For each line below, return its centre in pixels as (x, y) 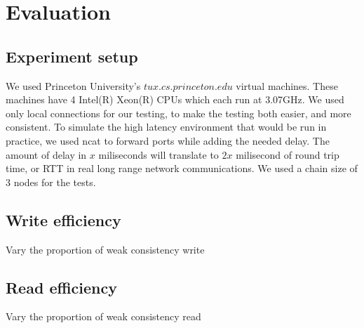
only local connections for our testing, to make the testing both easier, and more (178, 113)
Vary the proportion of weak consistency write (105, 249)
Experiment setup (72, 56)
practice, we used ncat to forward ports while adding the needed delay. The (168, 140)
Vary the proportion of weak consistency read (103, 316)
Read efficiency (61, 287)
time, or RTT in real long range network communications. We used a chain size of (182, 168)
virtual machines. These (287, 85)
